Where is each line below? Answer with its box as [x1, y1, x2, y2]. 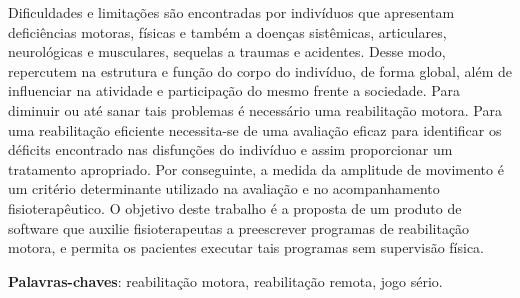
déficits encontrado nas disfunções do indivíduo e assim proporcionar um [8, 139, 453, 160]
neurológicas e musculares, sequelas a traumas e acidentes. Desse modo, [8, 41, 446, 62]
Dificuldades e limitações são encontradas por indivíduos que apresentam [8, 2, 455, 22]
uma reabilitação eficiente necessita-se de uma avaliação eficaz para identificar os [8, 119, 502, 140]
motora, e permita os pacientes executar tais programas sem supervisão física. [8, 237, 485, 258]
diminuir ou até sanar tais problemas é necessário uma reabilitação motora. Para [8, 99, 502, 120]
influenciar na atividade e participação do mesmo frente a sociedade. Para [8, 80, 461, 101]
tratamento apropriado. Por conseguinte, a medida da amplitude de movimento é [8, 158, 504, 179]
